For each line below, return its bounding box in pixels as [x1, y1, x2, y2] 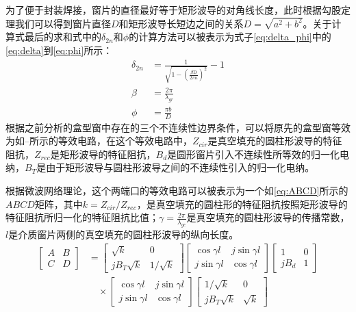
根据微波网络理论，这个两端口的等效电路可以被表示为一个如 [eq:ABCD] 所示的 [5, 183, 348, 197]
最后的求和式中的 [24, 29, 101, 44]
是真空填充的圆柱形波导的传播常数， [186, 210, 350, 224]
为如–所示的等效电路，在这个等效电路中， [5, 133, 192, 148]
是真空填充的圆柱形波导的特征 [207, 133, 342, 148]
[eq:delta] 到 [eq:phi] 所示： [5, 43, 113, 57]
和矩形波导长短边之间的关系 [118, 16, 244, 30]
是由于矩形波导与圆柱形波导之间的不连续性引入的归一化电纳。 [36, 160, 315, 174]
